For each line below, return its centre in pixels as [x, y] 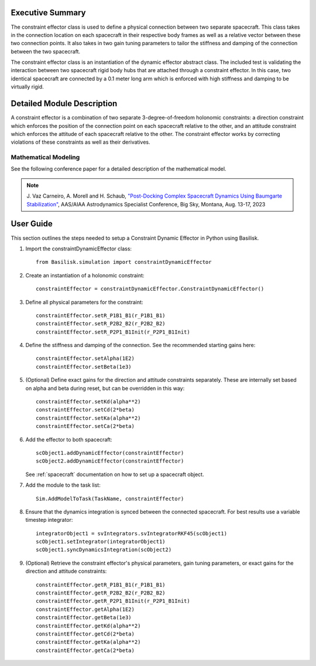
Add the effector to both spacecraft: [69, 439]
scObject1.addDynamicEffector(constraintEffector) [110, 453]
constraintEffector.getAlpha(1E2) [85, 609]
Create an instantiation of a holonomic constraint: [85, 275]
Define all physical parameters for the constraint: [84, 302]
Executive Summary [48, 13]
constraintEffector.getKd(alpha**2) [88, 626]
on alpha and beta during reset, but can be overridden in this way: [105, 388]
